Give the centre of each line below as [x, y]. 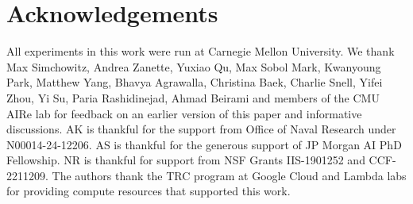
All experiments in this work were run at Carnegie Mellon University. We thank [201, 51]
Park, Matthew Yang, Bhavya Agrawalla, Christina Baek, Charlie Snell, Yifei [195, 82]
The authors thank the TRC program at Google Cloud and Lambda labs [229, 175]
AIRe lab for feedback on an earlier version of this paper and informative [184, 113]
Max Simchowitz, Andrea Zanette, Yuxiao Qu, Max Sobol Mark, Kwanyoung [194, 66]
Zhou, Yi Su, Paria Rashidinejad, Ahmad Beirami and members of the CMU [193, 97]
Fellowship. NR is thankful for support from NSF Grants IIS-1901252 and [186, 160]
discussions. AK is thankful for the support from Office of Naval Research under [201, 129]
